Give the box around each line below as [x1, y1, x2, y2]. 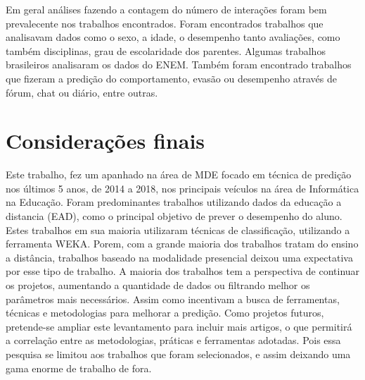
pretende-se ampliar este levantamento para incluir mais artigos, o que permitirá [6, 319, 352, 333]
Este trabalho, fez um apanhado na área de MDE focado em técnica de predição [6, 167, 352, 182]
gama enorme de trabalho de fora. [6, 360, 152, 375]
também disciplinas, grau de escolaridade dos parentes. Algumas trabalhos [6, 43, 326, 58]
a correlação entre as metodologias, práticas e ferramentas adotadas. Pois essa [6, 333, 341, 348]
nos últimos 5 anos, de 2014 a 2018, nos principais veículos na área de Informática [6, 180, 359, 195]
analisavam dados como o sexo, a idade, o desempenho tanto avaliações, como [6, 30, 340, 44]
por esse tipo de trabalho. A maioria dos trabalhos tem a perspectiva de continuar [6, 264, 360, 278]
